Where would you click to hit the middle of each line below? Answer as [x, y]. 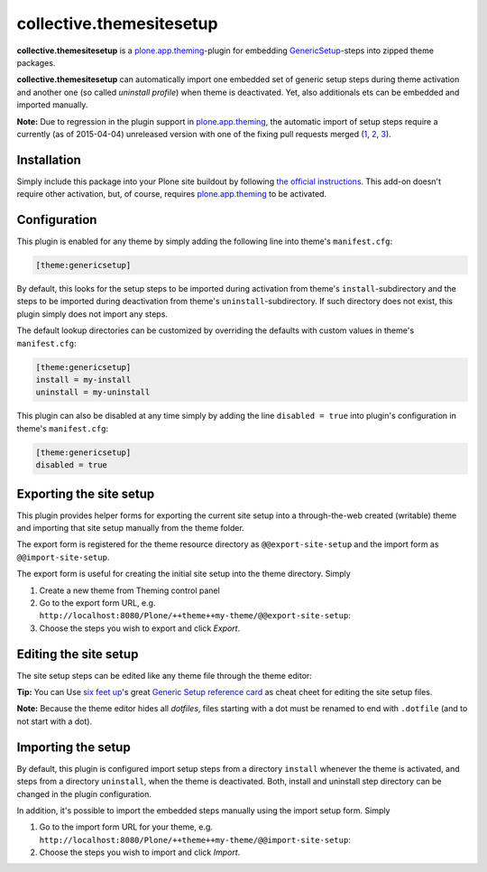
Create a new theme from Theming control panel [129, 590]
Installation [49, 159]
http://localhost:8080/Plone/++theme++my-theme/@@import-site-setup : [195, 840]
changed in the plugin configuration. [84, 793]
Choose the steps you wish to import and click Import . [140, 852]
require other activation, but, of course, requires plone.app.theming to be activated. [172, 194]
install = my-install [83, 380]
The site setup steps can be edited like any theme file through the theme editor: [165, 675]
